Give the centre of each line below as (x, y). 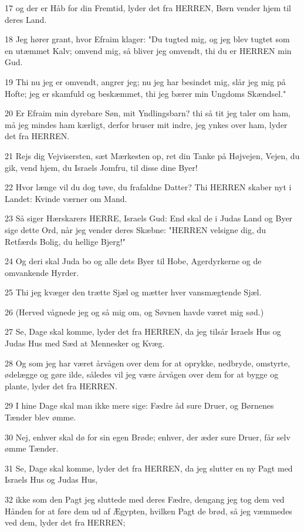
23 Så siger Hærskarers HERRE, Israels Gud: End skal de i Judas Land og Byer (149, 218)
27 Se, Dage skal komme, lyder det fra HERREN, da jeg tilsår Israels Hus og (143, 331)
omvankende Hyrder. (42, 272)
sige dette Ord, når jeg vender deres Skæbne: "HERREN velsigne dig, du (136, 229)
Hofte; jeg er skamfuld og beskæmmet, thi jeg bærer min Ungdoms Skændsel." (146, 93)
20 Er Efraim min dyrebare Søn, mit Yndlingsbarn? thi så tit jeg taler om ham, (148, 113)
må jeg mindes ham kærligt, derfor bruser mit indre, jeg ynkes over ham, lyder (146, 124)
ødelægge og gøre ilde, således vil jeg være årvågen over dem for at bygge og (142, 374)
